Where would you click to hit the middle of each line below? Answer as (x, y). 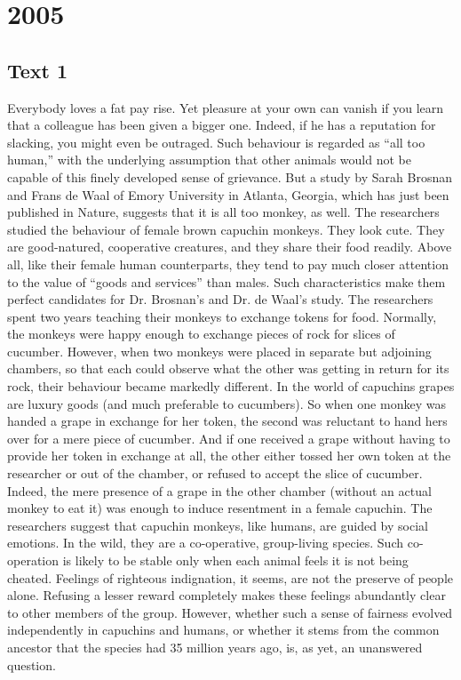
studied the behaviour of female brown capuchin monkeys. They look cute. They (226, 229)
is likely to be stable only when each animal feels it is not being (235, 560)
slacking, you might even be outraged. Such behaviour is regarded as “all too (216, 142)
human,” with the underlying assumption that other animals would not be (209, 160)
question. (32, 664)
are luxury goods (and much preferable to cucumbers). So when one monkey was (227, 403)
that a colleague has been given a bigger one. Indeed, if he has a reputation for (222, 125)
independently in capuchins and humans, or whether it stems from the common (223, 630)
